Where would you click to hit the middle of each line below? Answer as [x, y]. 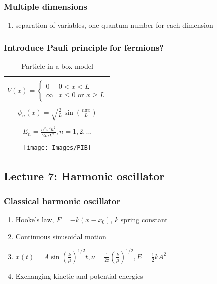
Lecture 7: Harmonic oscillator [84, 176]
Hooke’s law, [35, 219]
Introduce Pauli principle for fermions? [84, 47]
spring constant [144, 219]
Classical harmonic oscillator [62, 201]
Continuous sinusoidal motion [61, 236]
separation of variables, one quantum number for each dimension [114, 25]
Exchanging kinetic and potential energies [79, 275]
